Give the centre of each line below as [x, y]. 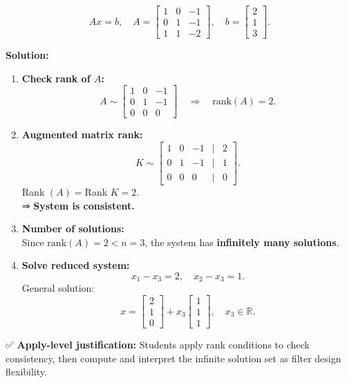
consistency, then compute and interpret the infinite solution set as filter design [173, 358]
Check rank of [56, 78]
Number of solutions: [73, 228]
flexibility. [26, 372]
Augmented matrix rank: [82, 134]
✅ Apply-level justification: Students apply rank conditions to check [158, 345]
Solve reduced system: [76, 265]
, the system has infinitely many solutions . [242, 242]
